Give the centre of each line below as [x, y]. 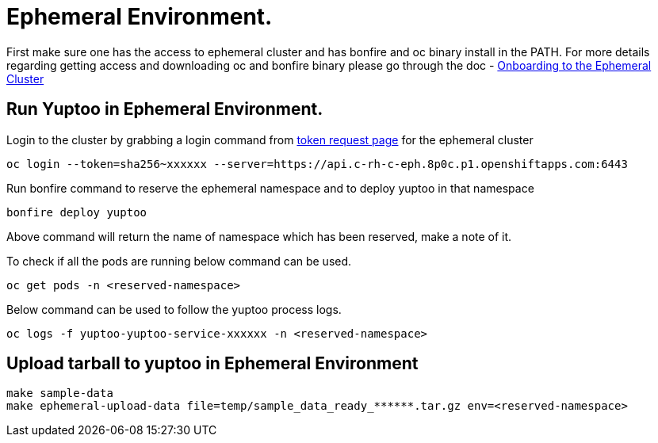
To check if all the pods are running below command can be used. [179, 261]
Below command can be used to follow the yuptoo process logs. [174, 309]
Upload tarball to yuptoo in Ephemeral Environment [212, 364]
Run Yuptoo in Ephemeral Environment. [165, 109]
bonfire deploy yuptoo [77, 212]
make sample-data [60, 393]
